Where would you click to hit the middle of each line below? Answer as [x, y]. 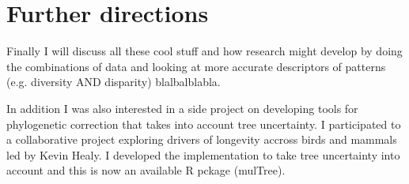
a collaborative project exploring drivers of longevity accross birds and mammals [202, 139]
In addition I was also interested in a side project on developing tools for [182, 108]
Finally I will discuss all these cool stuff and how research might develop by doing [204, 51]
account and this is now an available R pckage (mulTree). [146, 170]
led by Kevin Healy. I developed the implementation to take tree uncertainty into [203, 154]
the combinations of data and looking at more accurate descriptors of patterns [196, 66]
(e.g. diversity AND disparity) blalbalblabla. [114, 82]
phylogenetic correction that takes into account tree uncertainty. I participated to [204, 124]
